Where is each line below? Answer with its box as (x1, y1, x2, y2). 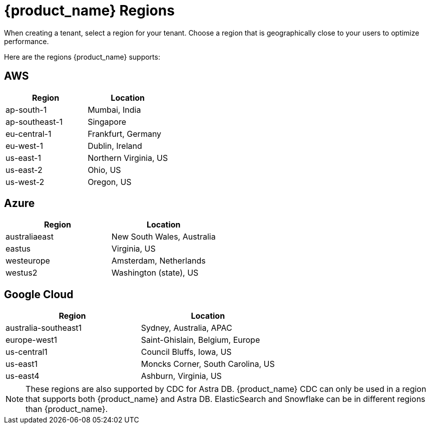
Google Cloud (4, 288, 74, 301)
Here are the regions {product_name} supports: (4, 52, 160, 61)
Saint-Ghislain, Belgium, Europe (141, 335, 260, 345)
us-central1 (6, 347, 48, 357)
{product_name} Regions (4, 2, 175, 19)
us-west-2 (6, 176, 45, 187)
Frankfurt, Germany (88, 128, 162, 139)
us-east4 (6, 371, 40, 381)
